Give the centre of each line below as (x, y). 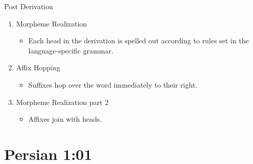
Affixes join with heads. (65, 119)
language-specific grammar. (71, 50)
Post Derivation (29, 6)
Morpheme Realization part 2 (62, 102)
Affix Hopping (38, 67)
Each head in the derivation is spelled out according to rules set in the (139, 40)
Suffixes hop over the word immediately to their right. (113, 84)
